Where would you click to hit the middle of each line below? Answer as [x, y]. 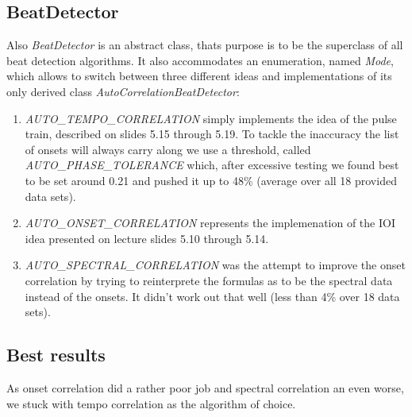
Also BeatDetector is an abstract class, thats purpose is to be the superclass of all [205, 45]
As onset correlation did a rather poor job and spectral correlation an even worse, [205, 387]
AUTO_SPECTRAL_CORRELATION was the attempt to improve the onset [215, 265]
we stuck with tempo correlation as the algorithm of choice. [151, 403]
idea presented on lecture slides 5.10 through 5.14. [147, 238]
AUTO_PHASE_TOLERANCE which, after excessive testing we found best [212, 165]
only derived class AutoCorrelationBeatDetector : [123, 91]
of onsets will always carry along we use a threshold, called [168, 149]
